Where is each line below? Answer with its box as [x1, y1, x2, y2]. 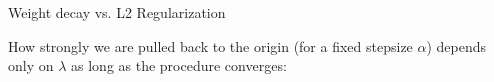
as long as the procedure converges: [71, 55, 287, 76]
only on [8, 55, 54, 76]
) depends [426, 35, 487, 56]
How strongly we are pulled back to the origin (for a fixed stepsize [8, 35, 413, 56]
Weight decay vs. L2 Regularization [8, 2, 226, 22]
